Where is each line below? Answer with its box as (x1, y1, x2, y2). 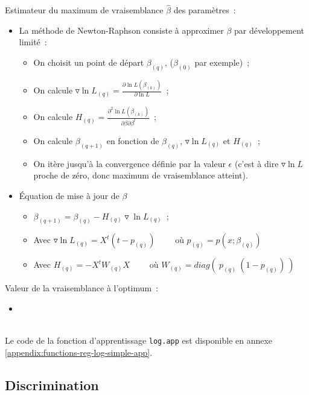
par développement (234, 24, 305, 36)
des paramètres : (173, 4, 236, 16)
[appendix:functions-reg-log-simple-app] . (5, 346, 153, 358)
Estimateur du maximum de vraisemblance (5, 4, 164, 16)
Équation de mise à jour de (19, 189, 119, 201)
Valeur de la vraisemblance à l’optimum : (5, 282, 159, 294)
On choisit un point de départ (33, 56, 144, 68)
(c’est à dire (234, 157, 279, 169)
